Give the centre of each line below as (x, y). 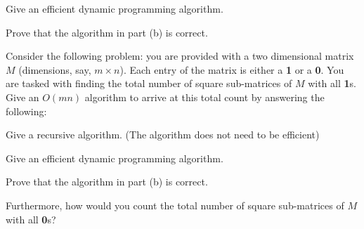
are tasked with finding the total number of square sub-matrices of (149, 83)
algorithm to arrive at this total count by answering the (204, 97)
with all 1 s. (332, 83)
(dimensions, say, (55, 69)
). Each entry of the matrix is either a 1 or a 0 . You (232, 69)
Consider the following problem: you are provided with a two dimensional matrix (180, 56)
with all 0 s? (31, 219)
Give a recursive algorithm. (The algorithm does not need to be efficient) (163, 135)
